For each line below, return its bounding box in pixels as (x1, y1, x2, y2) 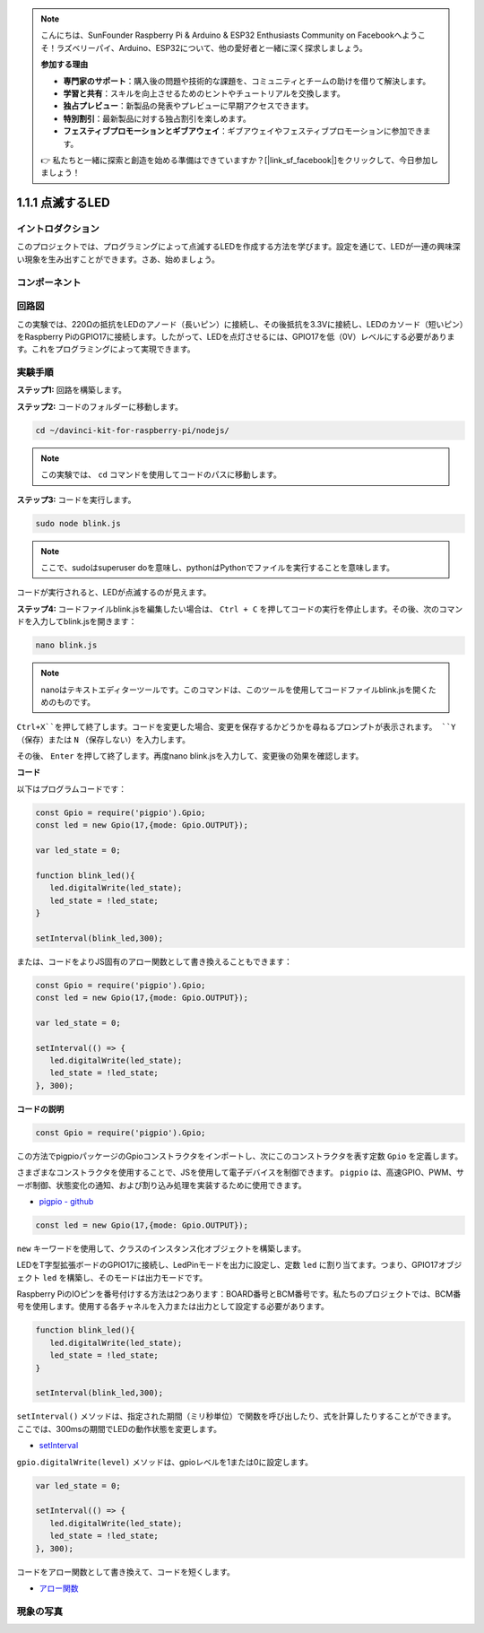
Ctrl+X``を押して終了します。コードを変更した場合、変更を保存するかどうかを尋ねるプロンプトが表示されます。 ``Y (16, 722, 456, 733)
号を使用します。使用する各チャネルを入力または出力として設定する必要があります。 (16, 1301, 329, 1312)
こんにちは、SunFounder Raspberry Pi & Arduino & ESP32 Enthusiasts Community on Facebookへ (40, 30, 402, 40)
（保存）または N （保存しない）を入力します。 (16, 734, 190, 744)
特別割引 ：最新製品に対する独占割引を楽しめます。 (63, 113, 251, 124)
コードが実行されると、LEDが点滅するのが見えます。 (16, 587, 212, 598)
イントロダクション (16, 222, 100, 235)
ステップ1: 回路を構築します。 (16, 385, 127, 395)
